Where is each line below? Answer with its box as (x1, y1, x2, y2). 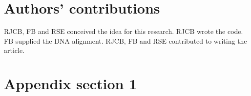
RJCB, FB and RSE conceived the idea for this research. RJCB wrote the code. (4, 26, 243, 36)
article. (4, 45, 25, 55)
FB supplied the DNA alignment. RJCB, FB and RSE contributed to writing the (4, 35, 247, 46)
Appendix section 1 (4, 74, 137, 94)
